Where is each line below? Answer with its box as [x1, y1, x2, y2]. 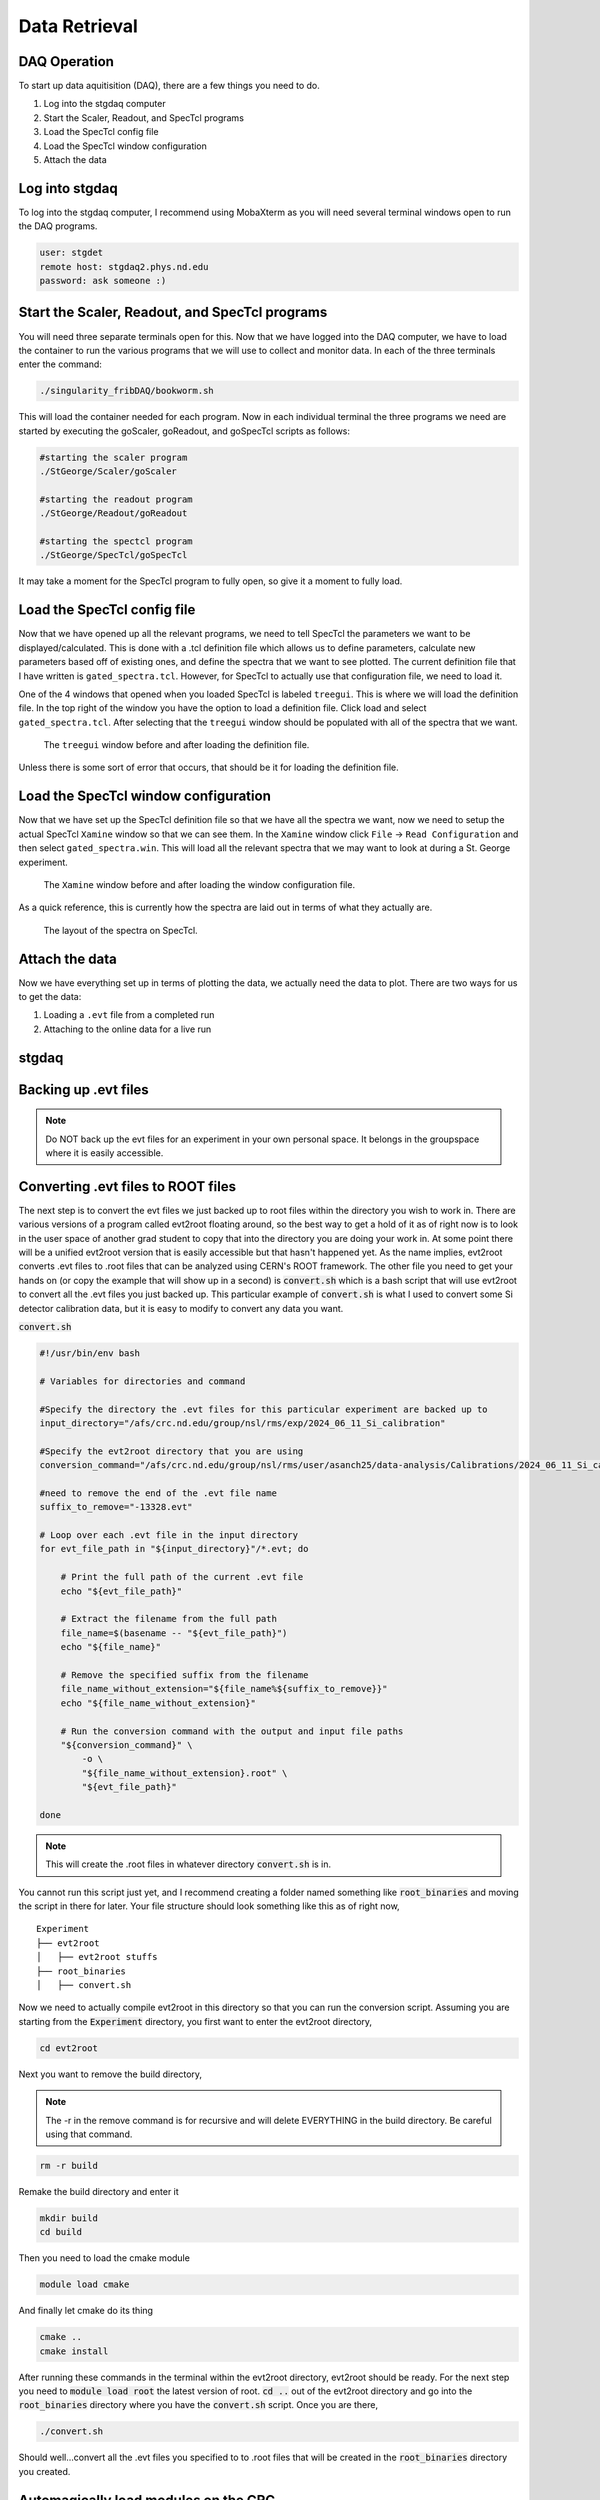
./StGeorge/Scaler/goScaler [39, 466, 177, 477]
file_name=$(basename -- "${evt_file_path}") [60, 1627, 288, 1639]
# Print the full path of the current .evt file [60, 1571, 304, 1583]
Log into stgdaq [18, 180, 119, 197]
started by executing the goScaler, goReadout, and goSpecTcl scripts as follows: [18, 425, 350, 437]
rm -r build [39, 2160, 99, 2171]
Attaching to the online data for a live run [43, 1023, 212, 1035]
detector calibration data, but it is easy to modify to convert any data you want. [18, 1302, 344, 1314]
